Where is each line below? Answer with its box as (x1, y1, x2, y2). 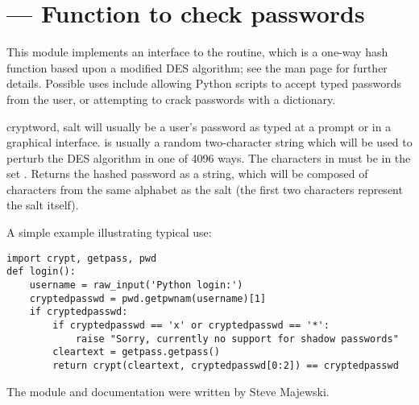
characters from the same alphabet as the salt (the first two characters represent (6, 180, 403, 197)
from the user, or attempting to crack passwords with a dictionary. (6, 90, 336, 107)
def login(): (6, 266, 76, 278)
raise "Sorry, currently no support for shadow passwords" (75, 333, 399, 345)
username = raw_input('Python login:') (29, 279, 243, 291)
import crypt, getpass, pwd (6, 252, 157, 264)
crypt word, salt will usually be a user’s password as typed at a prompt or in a (6, 118, 392, 134)
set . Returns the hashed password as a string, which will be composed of (6, 165, 368, 182)
